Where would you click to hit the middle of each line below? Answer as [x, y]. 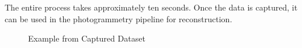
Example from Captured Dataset [87, 38]
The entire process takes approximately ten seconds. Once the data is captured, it [151, 7]
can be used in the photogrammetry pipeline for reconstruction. [119, 18]
